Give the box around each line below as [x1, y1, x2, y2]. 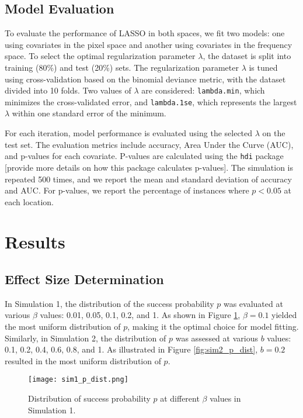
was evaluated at [223, 297, 283, 309]
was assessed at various [175, 331, 258, 344]
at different [160, 392, 200, 405]
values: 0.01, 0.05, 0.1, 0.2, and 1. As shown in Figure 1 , [40, 309, 241, 321]
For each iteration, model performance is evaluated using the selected [5, 127, 253, 139]
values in [210, 392, 241, 405]
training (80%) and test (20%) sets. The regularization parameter [5, 61, 239, 73]
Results [5, 230, 65, 254]
